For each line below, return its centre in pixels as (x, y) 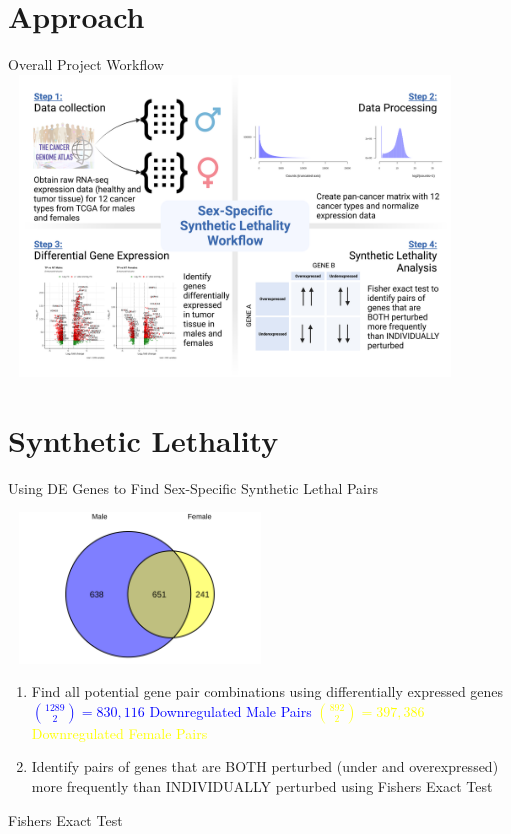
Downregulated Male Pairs (230, 710)
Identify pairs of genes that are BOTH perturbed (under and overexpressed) (265, 766)
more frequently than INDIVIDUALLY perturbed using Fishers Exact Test (262, 785)
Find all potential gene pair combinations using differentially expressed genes (267, 691)
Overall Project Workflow (86, 64)
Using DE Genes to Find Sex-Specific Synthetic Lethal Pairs (193, 487)
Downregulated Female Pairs (119, 732)
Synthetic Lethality (143, 439)
